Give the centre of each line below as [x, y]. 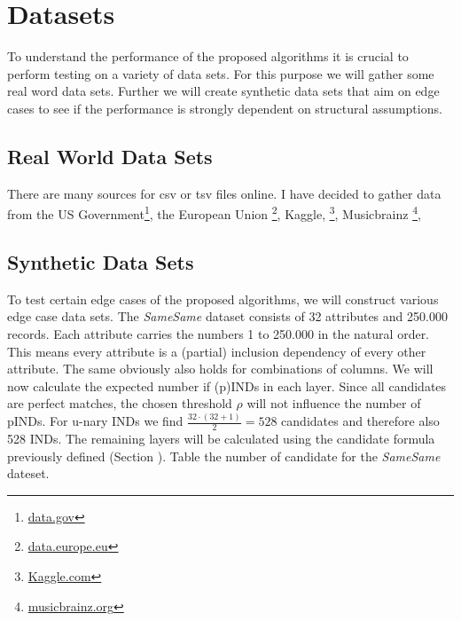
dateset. [28, 473]
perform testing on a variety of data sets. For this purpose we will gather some [221, 73]
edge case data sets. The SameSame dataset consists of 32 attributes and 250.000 [227, 316]
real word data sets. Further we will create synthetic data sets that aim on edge [223, 91]
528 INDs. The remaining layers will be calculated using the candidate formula [221, 439]
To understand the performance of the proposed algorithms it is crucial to [208, 56]
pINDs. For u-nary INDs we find [95, 421]
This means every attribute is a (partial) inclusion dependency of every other [217, 351]
